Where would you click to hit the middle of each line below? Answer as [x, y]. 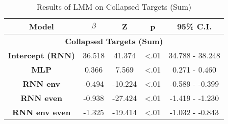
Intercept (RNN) [41, 55]
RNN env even [41, 112]
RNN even [41, 98]
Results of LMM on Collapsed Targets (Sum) [114, 7]
